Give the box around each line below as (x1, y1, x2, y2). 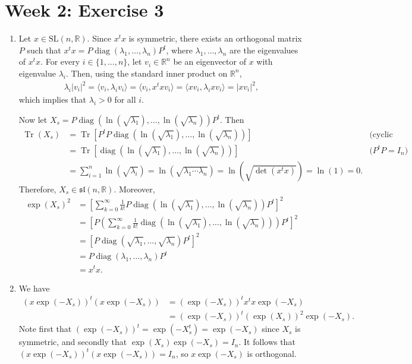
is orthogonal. (247, 347, 297, 359)
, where (166, 43, 193, 56)
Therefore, (18, 182, 56, 195)
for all (114, 93, 136, 106)
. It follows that (238, 335, 295, 348)
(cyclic (369, 130, 393, 139)
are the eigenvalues (229, 43, 298, 56)
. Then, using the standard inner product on (66, 67, 228, 79)
